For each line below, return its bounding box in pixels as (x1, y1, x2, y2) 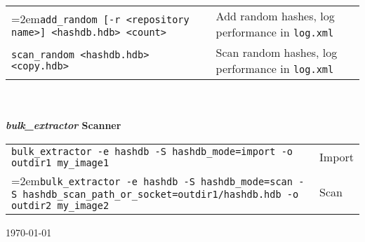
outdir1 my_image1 (11, 156, 109, 168)
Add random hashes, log (215, 8, 335, 24)
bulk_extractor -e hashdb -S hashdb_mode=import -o (11, 145, 293, 157)
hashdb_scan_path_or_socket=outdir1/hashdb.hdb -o (22, 188, 299, 200)
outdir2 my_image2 (11, 199, 109, 211)
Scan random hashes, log (215, 44, 338, 60)
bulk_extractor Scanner (6, 118, 121, 133)
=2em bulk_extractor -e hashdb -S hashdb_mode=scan (11, 172, 293, 189)
